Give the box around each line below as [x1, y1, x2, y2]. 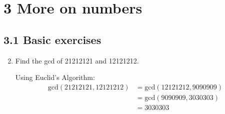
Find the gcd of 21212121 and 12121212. [15, 55, 139, 65]
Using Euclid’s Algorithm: [15, 72, 95, 82]
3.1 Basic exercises [3, 31, 101, 47]
